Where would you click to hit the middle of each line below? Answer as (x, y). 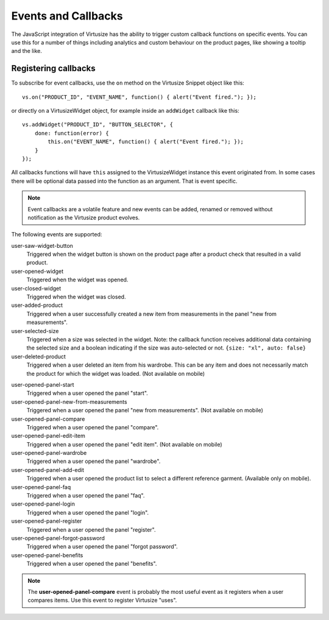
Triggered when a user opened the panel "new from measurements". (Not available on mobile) (145, 410)
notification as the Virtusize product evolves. (84, 217)
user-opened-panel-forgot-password (58, 538)
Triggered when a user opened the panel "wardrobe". (94, 461)
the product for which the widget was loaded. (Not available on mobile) (116, 373)
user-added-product (37, 305)
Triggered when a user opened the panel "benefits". (92, 564)
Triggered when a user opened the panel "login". (88, 512)
